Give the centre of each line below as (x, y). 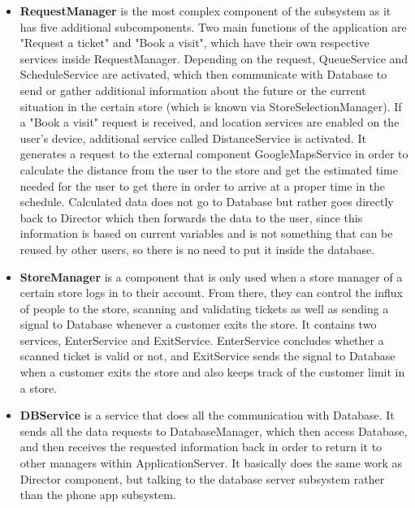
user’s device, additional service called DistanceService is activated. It (193, 138)
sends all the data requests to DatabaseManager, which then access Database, (214, 431)
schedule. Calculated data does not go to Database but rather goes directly (207, 202)
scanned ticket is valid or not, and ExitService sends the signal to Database (207, 356)
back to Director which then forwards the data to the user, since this (191, 217)
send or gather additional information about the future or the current (193, 90)
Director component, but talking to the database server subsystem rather (202, 478)
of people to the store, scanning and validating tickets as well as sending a (204, 308)
